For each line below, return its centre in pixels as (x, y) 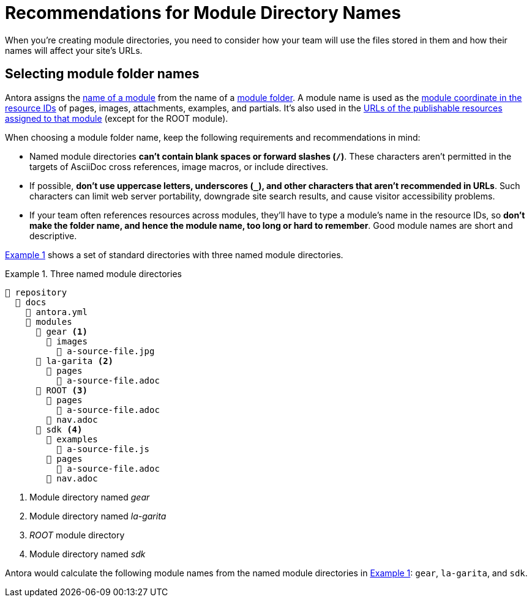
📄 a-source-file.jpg (106, 351)
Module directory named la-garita (98, 516)
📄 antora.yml (56, 312)
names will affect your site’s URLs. (74, 50)
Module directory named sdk (88, 554)
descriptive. (53, 236)
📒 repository (36, 292)
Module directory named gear (90, 497)
